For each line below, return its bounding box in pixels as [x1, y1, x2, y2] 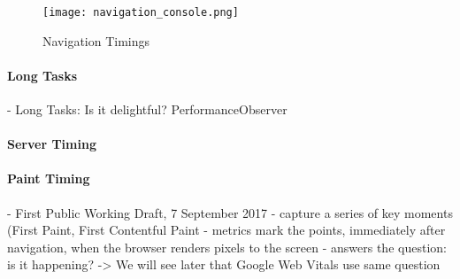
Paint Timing [7, 169, 90, 188]
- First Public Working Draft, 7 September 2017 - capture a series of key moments [7, 203, 453, 221]
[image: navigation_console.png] [42, 6, 239, 19]
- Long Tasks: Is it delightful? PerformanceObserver [7, 100, 287, 119]
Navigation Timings [42, 31, 150, 50]
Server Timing [7, 135, 96, 153]
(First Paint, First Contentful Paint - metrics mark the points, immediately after [7, 221, 446, 239]
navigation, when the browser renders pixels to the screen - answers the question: [7, 237, 447, 256]
